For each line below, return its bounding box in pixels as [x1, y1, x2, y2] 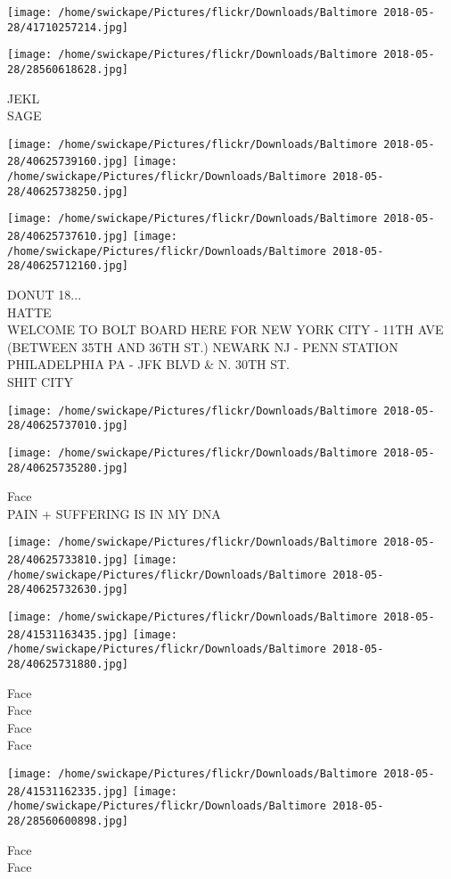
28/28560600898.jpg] [7, 815, 129, 828]
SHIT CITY [7, 373, 73, 391]
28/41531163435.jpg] [7, 628, 129, 641]
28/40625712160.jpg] [7, 259, 129, 273]
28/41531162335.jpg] [7, 785, 129, 798]
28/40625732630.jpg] [7, 583, 129, 596]
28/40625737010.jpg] [7, 419, 129, 432]
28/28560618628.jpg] [7, 62, 129, 76]
